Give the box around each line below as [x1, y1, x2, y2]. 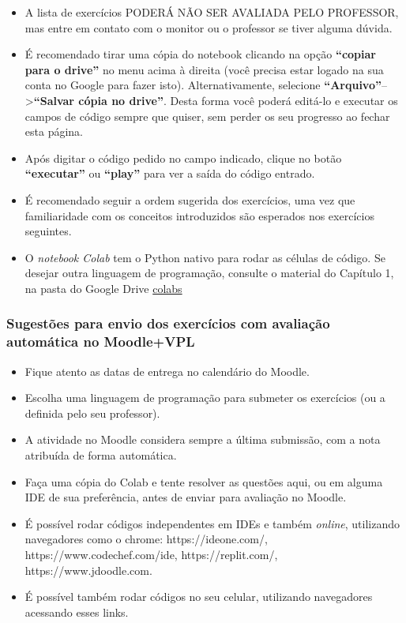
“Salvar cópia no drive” [33, 92, 164, 108]
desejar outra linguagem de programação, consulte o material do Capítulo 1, [24, 265, 394, 281]
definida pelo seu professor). [24, 404, 160, 421]
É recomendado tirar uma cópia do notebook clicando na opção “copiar [24, 46, 376, 62]
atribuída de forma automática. [24, 447, 177, 463]
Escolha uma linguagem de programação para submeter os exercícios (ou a [24, 389, 385, 406]
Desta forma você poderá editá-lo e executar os [170, 92, 398, 108]
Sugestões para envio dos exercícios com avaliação [6, 313, 330, 333]
